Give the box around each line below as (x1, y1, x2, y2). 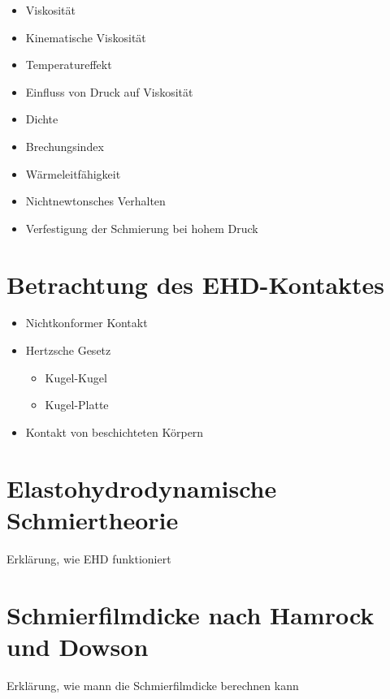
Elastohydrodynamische (6, 471, 277, 504)
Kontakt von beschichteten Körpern (25, 423, 204, 440)
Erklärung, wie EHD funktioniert (6, 550, 171, 567)
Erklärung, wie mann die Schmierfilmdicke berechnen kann (6, 676, 299, 693)
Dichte (25, 110, 58, 127)
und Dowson (6, 629, 149, 662)
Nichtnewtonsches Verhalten (25, 192, 166, 209)
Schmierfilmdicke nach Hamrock (6, 598, 375, 631)
